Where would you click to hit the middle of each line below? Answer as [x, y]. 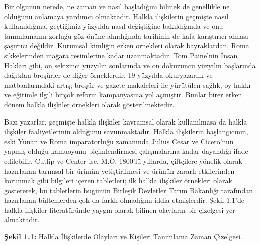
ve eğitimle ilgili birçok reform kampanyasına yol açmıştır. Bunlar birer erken [123, 95]
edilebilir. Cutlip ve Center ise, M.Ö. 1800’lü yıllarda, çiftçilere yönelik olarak [123, 160]
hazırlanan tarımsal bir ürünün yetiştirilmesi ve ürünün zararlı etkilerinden [119, 170]
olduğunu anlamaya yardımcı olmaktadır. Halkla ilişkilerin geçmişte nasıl [116, 16]
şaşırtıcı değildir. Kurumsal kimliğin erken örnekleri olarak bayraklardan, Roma [127, 45]
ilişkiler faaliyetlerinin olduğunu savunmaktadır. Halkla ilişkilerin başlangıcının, [126, 131]
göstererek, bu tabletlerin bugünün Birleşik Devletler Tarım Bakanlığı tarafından [128, 190]
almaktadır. [22, 220]
